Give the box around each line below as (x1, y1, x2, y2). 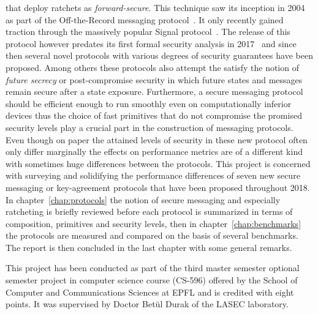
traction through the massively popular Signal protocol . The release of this (6, 25, 290, 38)
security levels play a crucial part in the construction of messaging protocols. (6, 121, 293, 133)
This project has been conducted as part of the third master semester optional (6, 261, 300, 274)
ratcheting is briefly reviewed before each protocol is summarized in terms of (6, 205, 293, 218)
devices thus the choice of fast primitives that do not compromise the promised (6, 109, 302, 122)
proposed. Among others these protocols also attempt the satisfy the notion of (6, 61, 299, 73)
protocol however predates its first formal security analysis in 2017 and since (6, 37, 297, 50)
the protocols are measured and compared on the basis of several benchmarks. (6, 229, 298, 242)
